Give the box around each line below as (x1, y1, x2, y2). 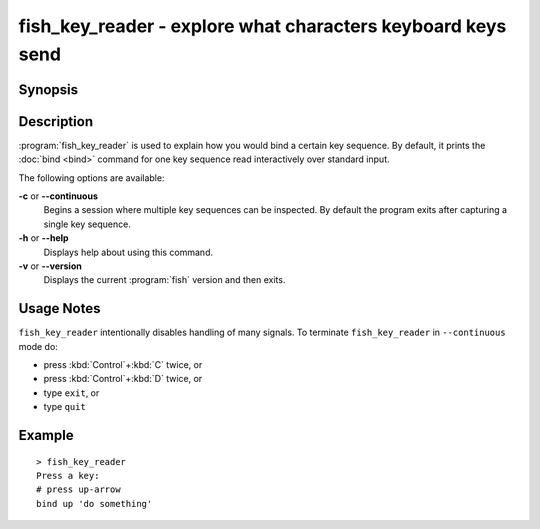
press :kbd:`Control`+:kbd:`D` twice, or (43, 373, 203, 385)
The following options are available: (18, 171, 165, 184)
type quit (43, 401, 87, 413)
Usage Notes (18, 300, 101, 317)
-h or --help (18, 232, 69, 244)
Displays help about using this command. (43, 246, 214, 258)
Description (18, 113, 94, 130)
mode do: (18, 340, 59, 352)
